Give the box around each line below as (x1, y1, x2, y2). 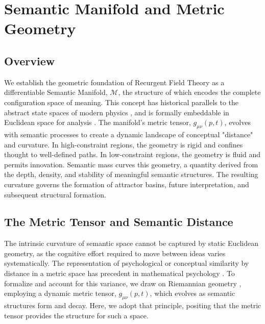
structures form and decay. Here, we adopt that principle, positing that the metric (4, 300, 261, 311)
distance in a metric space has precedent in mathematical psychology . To (4, 268, 235, 279)
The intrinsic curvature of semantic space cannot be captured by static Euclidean (4, 238, 259, 248)
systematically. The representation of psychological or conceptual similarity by (4, 258, 249, 268)
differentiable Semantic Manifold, (4, 87, 108, 97)
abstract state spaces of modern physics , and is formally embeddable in (4, 107, 229, 117)
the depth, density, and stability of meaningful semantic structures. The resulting (4, 169, 258, 180)
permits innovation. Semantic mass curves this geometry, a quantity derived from (4, 159, 258, 169)
